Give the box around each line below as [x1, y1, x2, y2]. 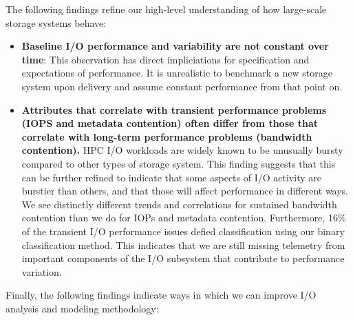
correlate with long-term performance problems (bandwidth [21, 129, 312, 143]
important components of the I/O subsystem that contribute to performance [21, 251, 345, 266]
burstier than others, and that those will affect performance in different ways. [21, 183, 349, 198]
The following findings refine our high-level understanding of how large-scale [6, 2, 327, 16]
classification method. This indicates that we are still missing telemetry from [21, 237, 345, 252]
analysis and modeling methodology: [6, 301, 159, 315]
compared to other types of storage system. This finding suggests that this [21, 156, 336, 170]
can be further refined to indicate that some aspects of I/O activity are [21, 170, 321, 184]
